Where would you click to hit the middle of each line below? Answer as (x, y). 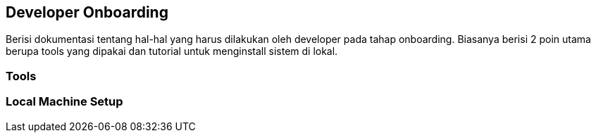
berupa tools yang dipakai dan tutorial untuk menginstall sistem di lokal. (172, 51)
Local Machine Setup (64, 102)
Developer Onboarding (87, 12)
